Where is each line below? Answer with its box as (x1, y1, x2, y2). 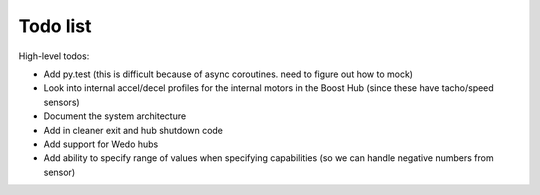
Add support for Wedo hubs (43, 138, 159, 150)
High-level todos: (18, 50, 90, 62)
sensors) (43, 96, 80, 108)
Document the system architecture (43, 110, 187, 122)
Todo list (18, 15, 92, 37)
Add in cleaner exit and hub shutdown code (43, 124, 224, 136)
